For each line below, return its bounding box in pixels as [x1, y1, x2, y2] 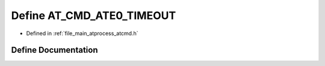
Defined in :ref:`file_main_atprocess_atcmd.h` [26, 30, 138, 37]
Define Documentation [11, 45, 98, 55]
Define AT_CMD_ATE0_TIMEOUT [11, 9, 176, 22]
